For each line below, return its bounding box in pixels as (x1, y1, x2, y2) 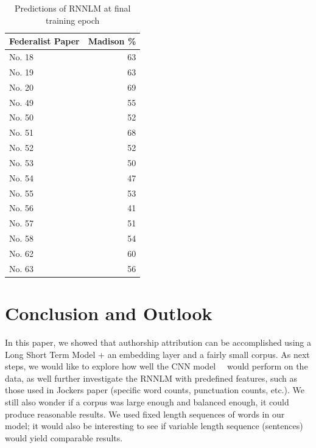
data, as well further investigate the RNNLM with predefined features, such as (5, 371, 298, 384)
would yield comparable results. (5, 431, 123, 444)
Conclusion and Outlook (5, 301, 212, 326)
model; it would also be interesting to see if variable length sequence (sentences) (5, 419, 303, 432)
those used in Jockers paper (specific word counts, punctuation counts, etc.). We (5, 383, 304, 396)
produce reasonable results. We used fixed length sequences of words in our (5, 407, 285, 420)
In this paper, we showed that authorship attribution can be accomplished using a (5, 336, 311, 349)
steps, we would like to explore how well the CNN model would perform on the (5, 360, 308, 373)
